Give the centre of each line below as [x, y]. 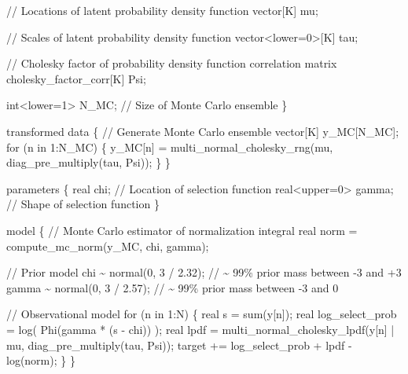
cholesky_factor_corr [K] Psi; [76, 78]
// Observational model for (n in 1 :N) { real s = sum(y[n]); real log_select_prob [202, 314]
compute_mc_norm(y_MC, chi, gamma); [108, 246]
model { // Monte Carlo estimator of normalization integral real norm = [182, 230]
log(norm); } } [41, 360]
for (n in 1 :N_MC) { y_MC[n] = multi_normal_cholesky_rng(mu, [170, 147]
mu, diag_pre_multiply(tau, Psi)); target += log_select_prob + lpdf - [179, 345]
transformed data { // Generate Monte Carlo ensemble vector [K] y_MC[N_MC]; [203, 131]
